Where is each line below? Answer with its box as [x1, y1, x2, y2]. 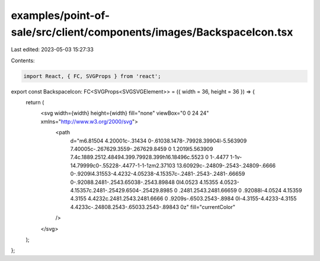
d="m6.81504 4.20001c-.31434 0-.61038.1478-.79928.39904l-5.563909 [70, 137, 247, 144]
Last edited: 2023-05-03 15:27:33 [11, 46, 94, 53]
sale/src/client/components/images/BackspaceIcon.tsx [11, 25, 293, 38]
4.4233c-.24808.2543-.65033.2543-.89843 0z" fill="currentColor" [70, 203, 235, 210]
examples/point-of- [11, 9, 110, 22]
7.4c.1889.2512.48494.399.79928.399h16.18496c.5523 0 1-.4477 [70, 154, 229, 161]
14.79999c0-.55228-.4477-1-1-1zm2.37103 [70, 162, 176, 169]
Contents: [11, 57, 35, 64]
